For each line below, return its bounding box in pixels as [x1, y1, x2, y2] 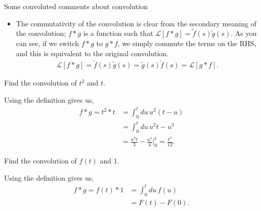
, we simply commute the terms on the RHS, [117, 38, 256, 48]
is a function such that [83, 28, 153, 38]
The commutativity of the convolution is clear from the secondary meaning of [16, 18, 256, 28]
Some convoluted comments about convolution [4, 1, 148, 11]
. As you [231, 28, 257, 38]
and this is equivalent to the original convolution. [16, 48, 169, 58]
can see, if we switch [16, 38, 79, 48]
